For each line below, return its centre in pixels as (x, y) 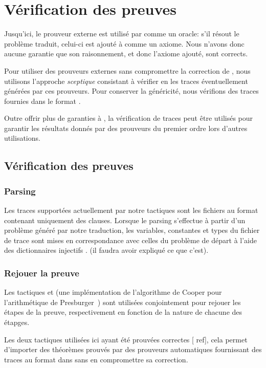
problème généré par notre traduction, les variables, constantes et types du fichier (132, 230)
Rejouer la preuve (42, 273)
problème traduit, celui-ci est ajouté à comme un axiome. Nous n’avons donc (124, 43)
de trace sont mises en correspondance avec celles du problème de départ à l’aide (131, 240)
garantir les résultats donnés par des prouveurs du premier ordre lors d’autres (126, 128)
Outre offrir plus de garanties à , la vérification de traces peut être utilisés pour (129, 118)
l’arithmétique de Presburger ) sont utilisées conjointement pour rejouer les (123, 302)
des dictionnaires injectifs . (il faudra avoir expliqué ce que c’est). (106, 250)
